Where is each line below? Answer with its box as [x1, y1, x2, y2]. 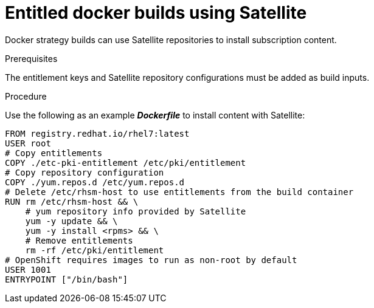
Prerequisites [5, 53, 58, 64]
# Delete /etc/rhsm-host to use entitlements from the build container [5, 187, 354, 197]
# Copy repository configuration [5, 167, 164, 177]
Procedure [5, 91, 47, 101]
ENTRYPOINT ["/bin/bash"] [5, 274, 128, 284]
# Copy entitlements [5, 148, 103, 158]
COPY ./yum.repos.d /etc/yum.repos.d [5, 177, 185, 187]
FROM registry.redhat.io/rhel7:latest [5, 128, 190, 139]
